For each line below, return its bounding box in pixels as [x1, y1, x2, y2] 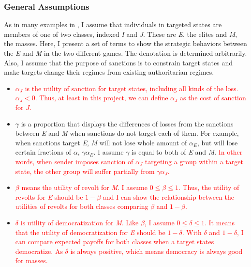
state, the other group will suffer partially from [15, 166, 155, 176]
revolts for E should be [15, 191, 83, 202]
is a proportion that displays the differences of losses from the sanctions [21, 118, 234, 128]
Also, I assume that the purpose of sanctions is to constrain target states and [4, 57, 233, 67]
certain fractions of [15, 147, 72, 157]
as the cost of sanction [179, 93, 246, 103]
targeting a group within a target [145, 156, 243, 166]
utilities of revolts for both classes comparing [15, 201, 148, 211]
